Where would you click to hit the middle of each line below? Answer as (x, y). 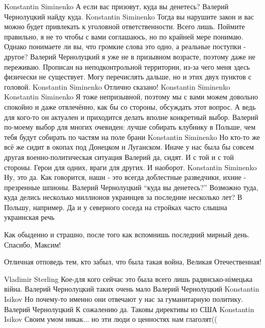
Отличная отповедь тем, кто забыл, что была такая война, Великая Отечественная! (133, 262)
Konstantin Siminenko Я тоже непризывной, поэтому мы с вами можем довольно (131, 97)
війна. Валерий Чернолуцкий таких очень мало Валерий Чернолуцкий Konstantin (132, 289)
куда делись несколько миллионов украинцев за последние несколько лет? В (123, 197)
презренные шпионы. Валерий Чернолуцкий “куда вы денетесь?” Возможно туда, (131, 187)
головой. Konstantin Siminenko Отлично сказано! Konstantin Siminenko (117, 86)
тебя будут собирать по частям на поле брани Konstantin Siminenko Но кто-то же (132, 137)
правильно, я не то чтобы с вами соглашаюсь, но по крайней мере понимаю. (124, 36)
